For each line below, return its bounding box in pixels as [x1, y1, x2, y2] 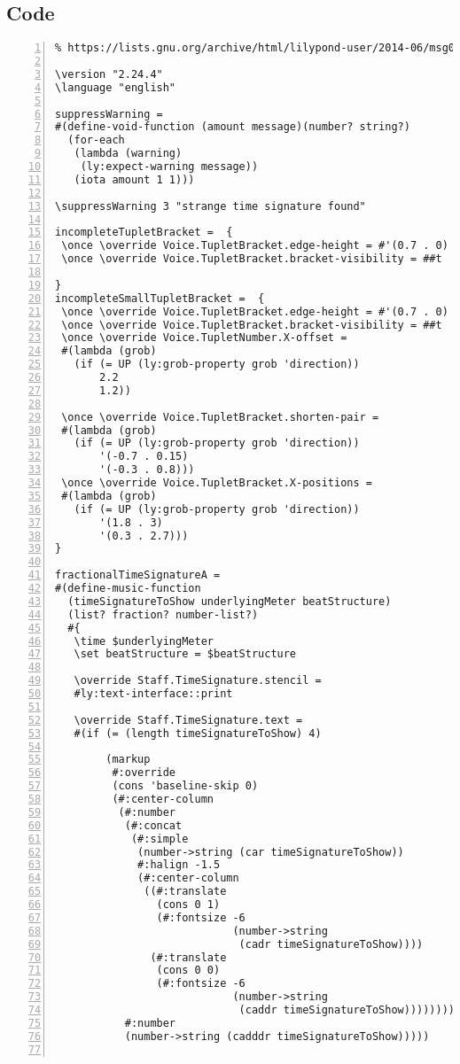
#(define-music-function [55, 582, 201, 595]
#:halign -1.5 [137, 858, 221, 872]
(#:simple [130, 832, 189, 845]
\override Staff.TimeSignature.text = [74, 713, 303, 726]
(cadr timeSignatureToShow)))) [238, 937, 424, 951]
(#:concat [124, 819, 183, 832]
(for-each [67, 134, 125, 147]
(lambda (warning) [74, 147, 183, 160]
